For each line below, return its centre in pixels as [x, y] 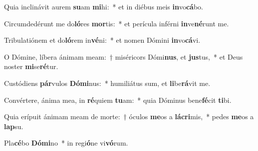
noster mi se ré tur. [31, 66]
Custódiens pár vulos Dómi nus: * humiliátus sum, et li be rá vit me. [107, 83]
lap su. [14, 126]
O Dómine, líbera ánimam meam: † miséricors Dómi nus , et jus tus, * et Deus [124, 56]
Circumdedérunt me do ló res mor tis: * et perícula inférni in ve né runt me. [117, 23]
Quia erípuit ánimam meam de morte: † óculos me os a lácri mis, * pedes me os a [129, 116]
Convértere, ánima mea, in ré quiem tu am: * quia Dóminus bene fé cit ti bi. [118, 100]
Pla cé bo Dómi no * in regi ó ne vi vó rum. [66, 143]
